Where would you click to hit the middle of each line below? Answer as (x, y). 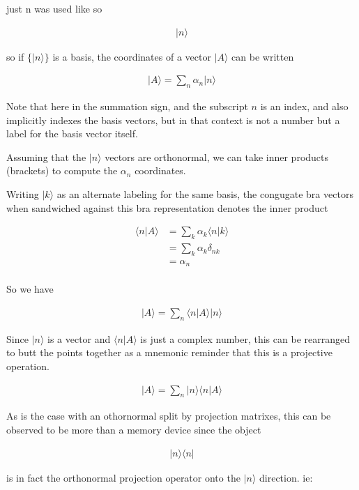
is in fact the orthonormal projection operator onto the (123, 477)
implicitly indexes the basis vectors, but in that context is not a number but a (173, 120)
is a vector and (79, 338)
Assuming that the (46, 156)
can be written (263, 56)
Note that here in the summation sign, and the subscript (127, 106)
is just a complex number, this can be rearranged (245, 338)
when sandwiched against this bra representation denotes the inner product (167, 207)
